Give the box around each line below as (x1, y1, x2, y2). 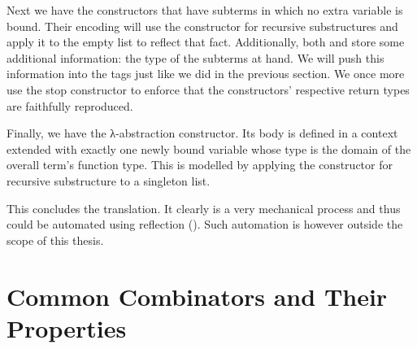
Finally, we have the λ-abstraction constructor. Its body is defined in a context (7, 124, 398, 142)
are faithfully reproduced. (7, 97, 133, 114)
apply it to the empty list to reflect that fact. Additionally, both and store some (7, 33, 405, 50)
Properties (7, 311, 127, 344)
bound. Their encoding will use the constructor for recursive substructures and (7, 17, 398, 34)
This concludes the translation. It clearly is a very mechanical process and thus (7, 199, 401, 216)
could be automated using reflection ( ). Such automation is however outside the (7, 216, 403, 233)
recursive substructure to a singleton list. (7, 172, 211, 189)
